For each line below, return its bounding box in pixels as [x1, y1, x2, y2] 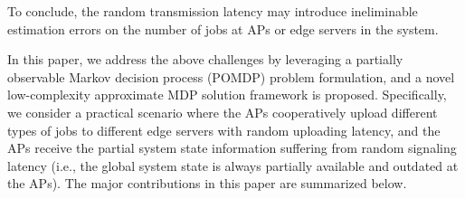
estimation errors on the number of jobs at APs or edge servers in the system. [7, 19, 439, 38]
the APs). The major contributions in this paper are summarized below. [7, 174, 407, 193]
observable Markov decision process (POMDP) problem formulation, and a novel [7, 67, 455, 86]
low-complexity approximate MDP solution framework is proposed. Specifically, [7, 85, 447, 104]
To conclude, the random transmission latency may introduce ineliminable [7, 2, 418, 20]
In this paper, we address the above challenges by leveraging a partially [7, 50, 403, 69]
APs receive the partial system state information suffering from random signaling [7, 138, 457, 157]
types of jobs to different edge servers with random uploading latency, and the [7, 120, 441, 139]
